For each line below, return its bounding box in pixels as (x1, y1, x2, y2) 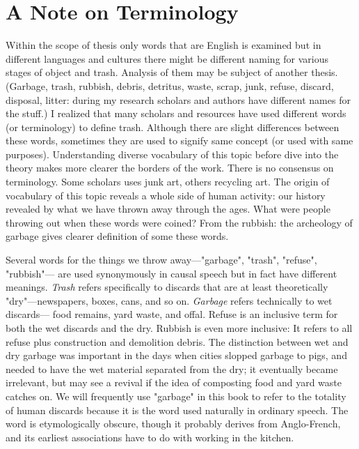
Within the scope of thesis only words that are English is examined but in (6, 38, 321, 52)
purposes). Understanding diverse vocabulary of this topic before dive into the (6, 146, 339, 161)
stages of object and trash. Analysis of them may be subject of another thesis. (6, 65, 338, 79)
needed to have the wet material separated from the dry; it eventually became (6, 361, 338, 376)
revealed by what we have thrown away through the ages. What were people (6, 201, 330, 216)
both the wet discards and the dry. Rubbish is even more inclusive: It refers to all (6, 321, 353, 335)
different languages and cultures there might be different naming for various (6, 51, 329, 66)
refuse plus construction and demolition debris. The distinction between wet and (6, 334, 349, 349)
